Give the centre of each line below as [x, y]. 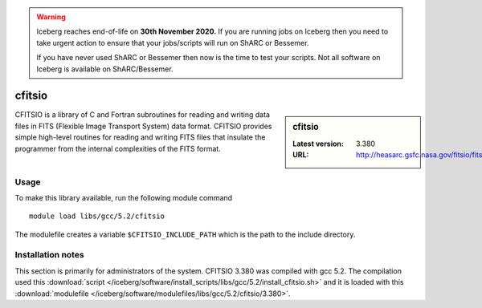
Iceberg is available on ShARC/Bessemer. [105, 69]
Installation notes [49, 255]
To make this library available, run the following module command [124, 197]
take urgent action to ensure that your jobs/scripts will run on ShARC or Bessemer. [173, 43]
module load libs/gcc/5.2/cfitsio [97, 216]
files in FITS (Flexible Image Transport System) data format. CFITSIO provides [143, 126]
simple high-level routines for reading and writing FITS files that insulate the [140, 137]
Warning [51, 17]
